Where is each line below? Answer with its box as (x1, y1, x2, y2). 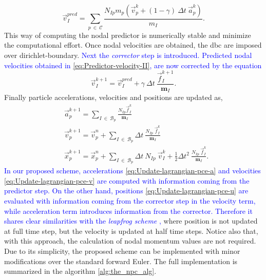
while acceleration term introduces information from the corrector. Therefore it (4, 205, 253, 216)
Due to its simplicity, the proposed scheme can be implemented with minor (4, 245, 240, 256)
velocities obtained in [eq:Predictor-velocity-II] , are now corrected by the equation (4, 59, 262, 70)
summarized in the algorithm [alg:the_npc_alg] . (4, 266, 157, 276)
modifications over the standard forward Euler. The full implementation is (4, 255, 238, 266)
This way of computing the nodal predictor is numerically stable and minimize (4, 29, 251, 40)
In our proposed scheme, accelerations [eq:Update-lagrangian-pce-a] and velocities (4, 165, 261, 176)
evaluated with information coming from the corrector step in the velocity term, (4, 195, 256, 206)
